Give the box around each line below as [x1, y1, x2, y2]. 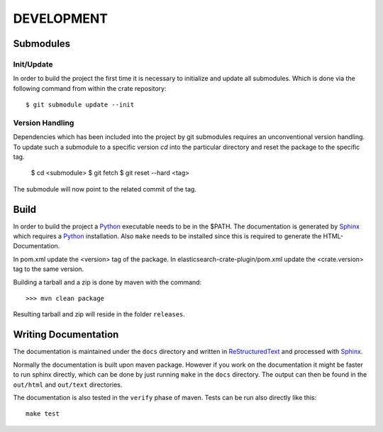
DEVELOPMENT [13, 11, 109, 26]
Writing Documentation [13, 328, 119, 340]
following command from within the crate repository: [13, 84, 167, 92]
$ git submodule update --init [26, 101, 135, 109]
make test [26, 410, 60, 418]
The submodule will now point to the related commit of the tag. [13, 184, 196, 193]
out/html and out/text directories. [13, 380, 123, 389]
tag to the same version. [13, 265, 84, 273]
